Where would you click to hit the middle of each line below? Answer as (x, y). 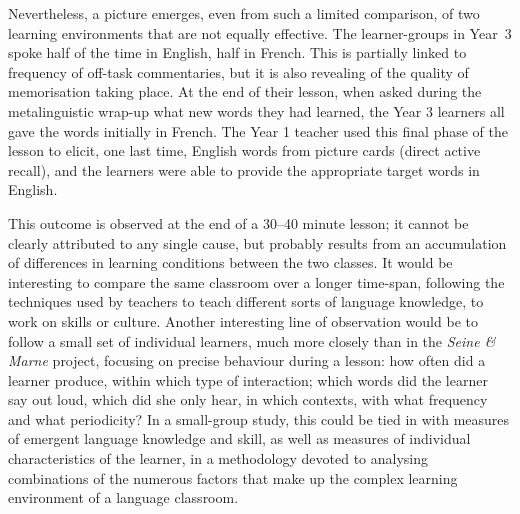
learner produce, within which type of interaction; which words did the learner (248, 379)
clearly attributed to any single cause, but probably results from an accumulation (257, 242)
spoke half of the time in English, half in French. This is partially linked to (237, 52)
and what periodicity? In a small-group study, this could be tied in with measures (259, 418)
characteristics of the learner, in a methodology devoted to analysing (218, 458)
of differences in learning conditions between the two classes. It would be (230, 262)
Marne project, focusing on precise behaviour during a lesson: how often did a (247, 360)
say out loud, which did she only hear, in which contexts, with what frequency (248, 399)
